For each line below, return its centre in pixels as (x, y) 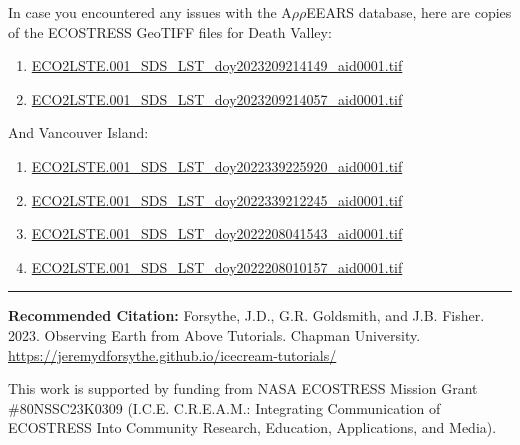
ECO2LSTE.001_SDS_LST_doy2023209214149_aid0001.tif (217, 65)
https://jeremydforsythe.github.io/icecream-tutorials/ (172, 354)
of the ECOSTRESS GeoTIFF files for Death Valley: (170, 31)
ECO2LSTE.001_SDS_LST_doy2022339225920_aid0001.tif (217, 165)
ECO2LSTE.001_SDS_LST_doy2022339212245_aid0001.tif (217, 199)
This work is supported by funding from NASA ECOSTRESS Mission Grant (243, 388)
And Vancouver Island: (78, 132)
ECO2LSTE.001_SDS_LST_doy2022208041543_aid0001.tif (217, 233)
